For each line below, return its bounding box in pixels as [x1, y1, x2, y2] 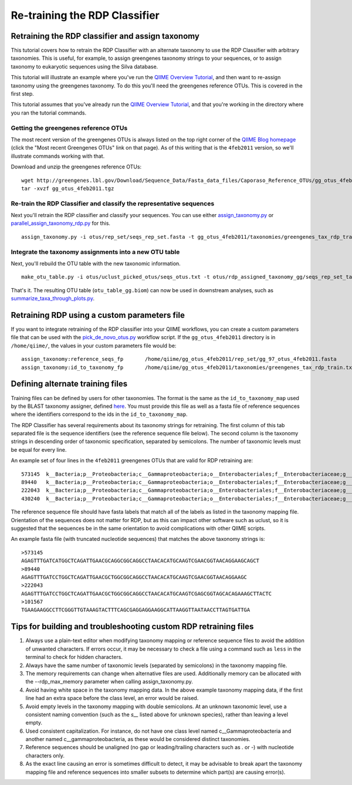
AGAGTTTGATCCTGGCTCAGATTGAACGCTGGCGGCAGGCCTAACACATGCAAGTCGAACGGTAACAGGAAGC [21, 574, 248, 580]
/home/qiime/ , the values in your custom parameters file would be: [11, 342, 177, 349]
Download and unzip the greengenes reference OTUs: [11, 163, 142, 170]
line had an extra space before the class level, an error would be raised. [25, 695, 199, 702]
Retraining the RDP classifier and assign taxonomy [11, 31, 199, 41]
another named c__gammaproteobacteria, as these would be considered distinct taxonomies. [25, 736, 251, 743]
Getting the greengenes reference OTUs [11, 124, 128, 132]
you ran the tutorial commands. [11, 109, 87, 116]
